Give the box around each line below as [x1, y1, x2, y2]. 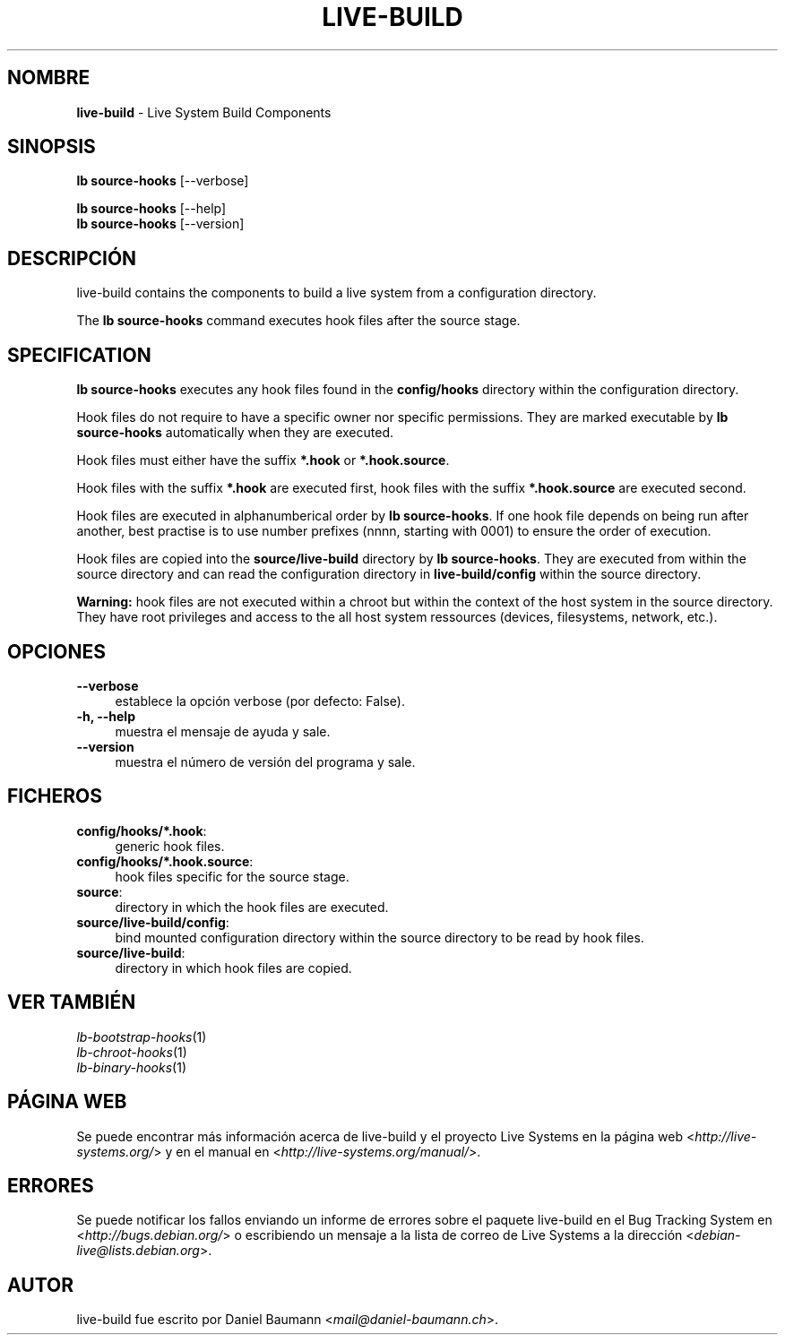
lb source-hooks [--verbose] [76, 173, 249, 189]
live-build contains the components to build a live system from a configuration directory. [76, 285, 597, 301]
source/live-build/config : [76, 914, 229, 930]
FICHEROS [7, 785, 102, 808]
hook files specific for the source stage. [115, 868, 349, 884]
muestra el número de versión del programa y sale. [115, 753, 416, 770]
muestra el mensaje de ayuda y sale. [115, 723, 331, 739]
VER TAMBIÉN [7, 991, 136, 1014]
